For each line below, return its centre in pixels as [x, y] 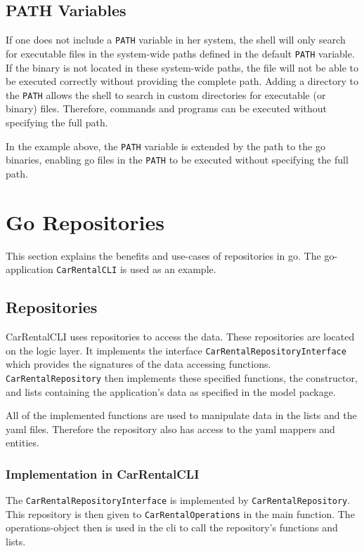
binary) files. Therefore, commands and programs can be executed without [166, 108]
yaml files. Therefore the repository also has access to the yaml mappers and [170, 429]
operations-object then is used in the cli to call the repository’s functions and [172, 527]
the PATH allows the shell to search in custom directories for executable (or [166, 94]
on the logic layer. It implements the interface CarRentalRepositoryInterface [176, 350]
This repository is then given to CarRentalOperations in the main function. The [180, 513]
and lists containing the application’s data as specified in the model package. [171, 391]
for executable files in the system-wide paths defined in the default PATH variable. [180, 53]
